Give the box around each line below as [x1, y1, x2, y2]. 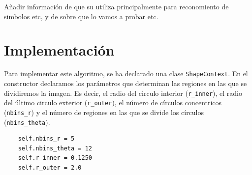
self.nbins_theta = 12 [18, 145, 92, 152]
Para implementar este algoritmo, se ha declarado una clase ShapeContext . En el [4, 68, 248, 79]
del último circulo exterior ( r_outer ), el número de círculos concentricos [4, 97, 222, 108]
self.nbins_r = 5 [18, 135, 75, 143]
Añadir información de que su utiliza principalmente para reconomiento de [4, 1, 229, 11]
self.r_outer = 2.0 [18, 164, 82, 171]
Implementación [4, 40, 115, 60]
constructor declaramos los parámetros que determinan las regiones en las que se [4, 78, 247, 88]
